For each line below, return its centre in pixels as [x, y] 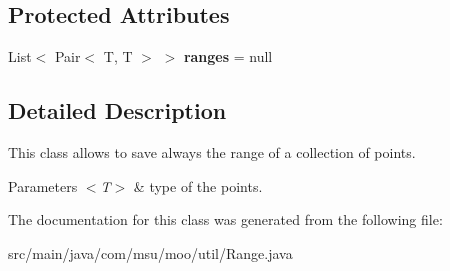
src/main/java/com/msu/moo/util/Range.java [150, 252]
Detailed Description [117, 110]
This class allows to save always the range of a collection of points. [212, 152]
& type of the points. [198, 185]
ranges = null [228, 56]
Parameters [43, 185]
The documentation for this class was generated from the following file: [225, 219]
